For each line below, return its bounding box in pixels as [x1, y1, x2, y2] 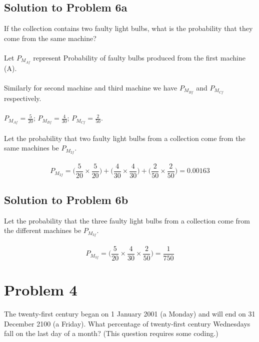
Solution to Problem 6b [4, 192, 128, 207]
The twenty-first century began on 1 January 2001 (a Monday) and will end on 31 [4, 308, 255, 319]
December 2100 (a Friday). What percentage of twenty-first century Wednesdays [4, 318, 250, 328]
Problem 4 [4, 279, 77, 300]
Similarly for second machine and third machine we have [4, 82, 177, 93]
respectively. [4, 92, 41, 103]
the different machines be [4, 225, 81, 235]
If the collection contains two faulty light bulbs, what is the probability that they [4, 23, 253, 33]
